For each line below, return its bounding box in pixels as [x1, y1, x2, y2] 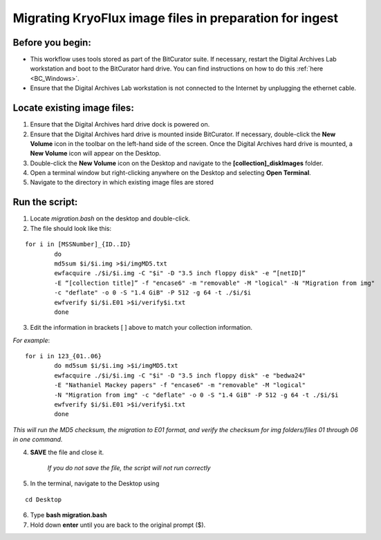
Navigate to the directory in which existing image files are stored [30, 178, 214, 187]
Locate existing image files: [12, 102, 134, 114]
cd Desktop [25, 495, 62, 503]
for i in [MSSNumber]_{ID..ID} [25, 241, 131, 248]
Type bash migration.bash [30, 511, 107, 519]
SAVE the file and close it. [30, 448, 104, 456]
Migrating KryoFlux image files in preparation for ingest [12, 10, 339, 26]
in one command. [12, 436, 63, 444]
